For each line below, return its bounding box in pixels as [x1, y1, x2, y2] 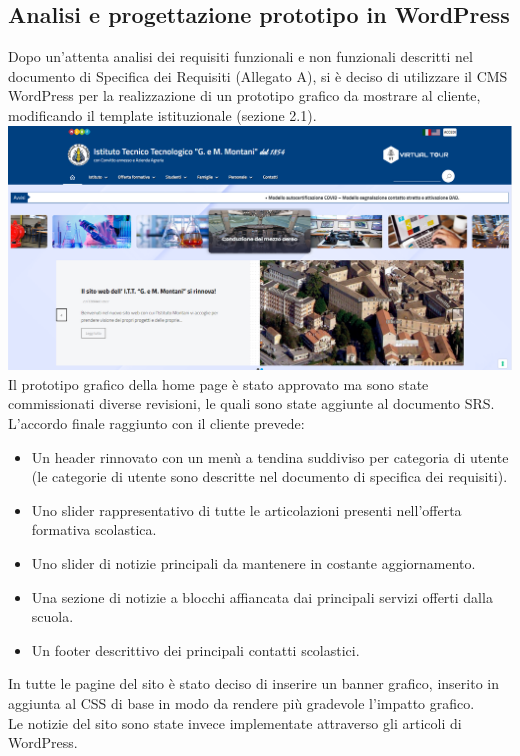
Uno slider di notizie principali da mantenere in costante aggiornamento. [31, 552, 476, 573]
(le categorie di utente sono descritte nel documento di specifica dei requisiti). [31, 466, 508, 487]
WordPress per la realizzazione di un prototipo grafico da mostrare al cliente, [8, 85, 481, 106]
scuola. [31, 606, 74, 627]
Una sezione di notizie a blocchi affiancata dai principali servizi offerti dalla [31, 586, 493, 607]
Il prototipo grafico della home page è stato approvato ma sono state [8, 373, 429, 394]
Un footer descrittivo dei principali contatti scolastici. [31, 639, 360, 660]
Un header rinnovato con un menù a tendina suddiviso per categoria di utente [31, 446, 509, 467]
